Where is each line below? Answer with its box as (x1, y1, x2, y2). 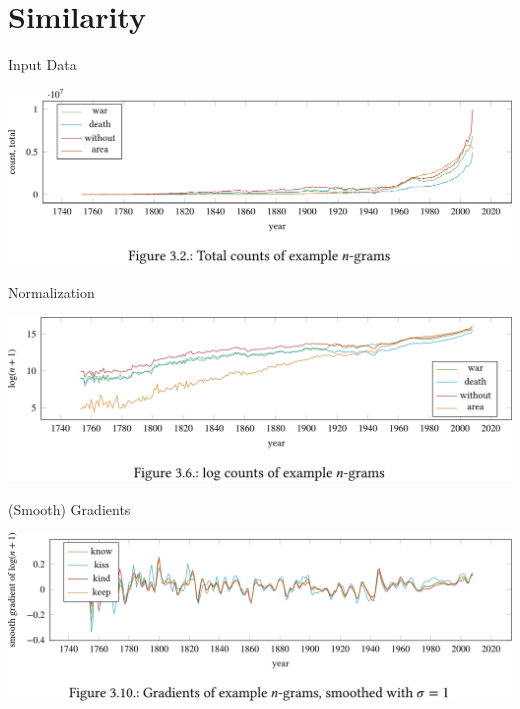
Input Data (8, 54, 77, 75)
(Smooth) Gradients (8, 498, 131, 519)
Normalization (8, 282, 95, 303)
